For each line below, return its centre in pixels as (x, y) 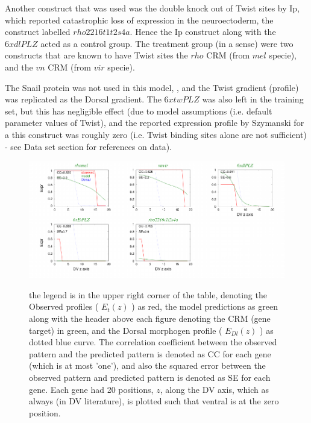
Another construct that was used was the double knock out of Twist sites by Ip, (152, 8)
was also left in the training (253, 99)
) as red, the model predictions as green (205, 306)
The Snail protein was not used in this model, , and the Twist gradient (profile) (152, 87)
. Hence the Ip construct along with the (203, 32)
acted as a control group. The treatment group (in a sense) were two (167, 43)
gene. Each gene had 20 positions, (91, 389)
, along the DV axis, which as (215, 389)
